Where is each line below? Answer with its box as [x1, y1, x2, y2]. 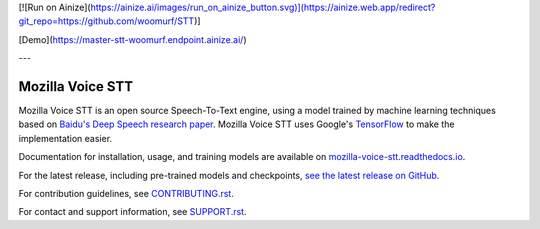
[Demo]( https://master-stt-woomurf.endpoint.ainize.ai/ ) [18, 33, 247, 45]
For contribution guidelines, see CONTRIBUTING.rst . [18, 188, 234, 200]
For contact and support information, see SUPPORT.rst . [18, 206, 247, 218]
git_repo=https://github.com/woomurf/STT [18, 15, 195, 27]
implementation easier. [18, 132, 113, 144]
